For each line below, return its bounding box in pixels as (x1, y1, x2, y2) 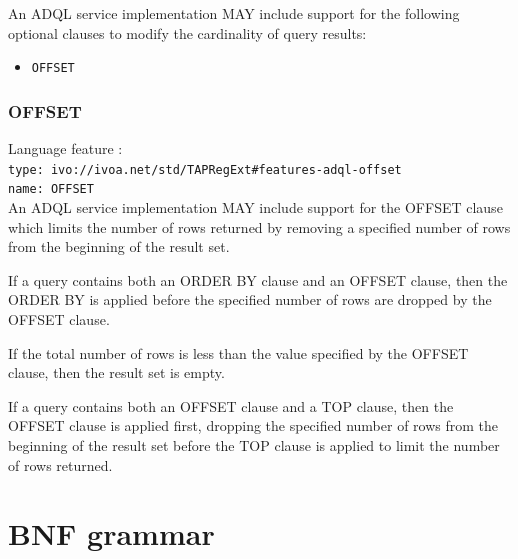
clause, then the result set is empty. (8, 362, 225, 383)
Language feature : (8, 138, 123, 159)
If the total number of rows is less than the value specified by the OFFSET (8, 342, 469, 363)
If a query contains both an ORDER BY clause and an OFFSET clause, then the (8, 269, 508, 290)
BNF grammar (8, 513, 215, 554)
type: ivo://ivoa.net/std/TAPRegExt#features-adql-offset (8, 162, 402, 177)
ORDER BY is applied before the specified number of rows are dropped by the (8, 289, 492, 310)
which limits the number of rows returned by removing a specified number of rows (8, 216, 511, 237)
